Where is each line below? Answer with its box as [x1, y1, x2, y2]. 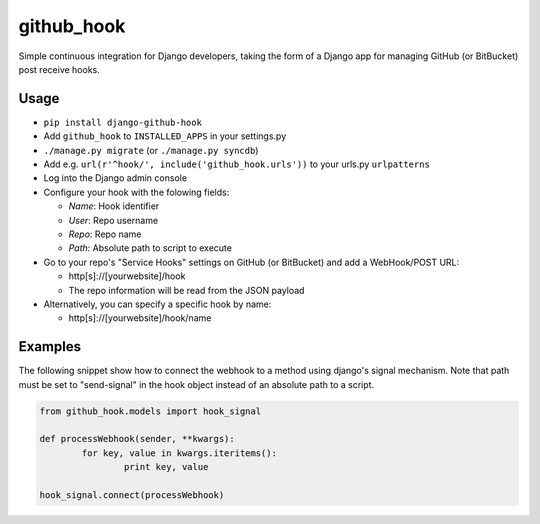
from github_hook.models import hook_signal [39, 405, 262, 417]
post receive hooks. [18, 63, 100, 75]
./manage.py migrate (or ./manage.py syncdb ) [43, 144, 259, 156]
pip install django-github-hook [43, 116, 202, 128]
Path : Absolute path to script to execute [68, 242, 232, 254]
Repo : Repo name [68, 228, 142, 240]
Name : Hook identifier [68, 200, 160, 212]
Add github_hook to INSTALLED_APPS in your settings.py [43, 130, 287, 142]
